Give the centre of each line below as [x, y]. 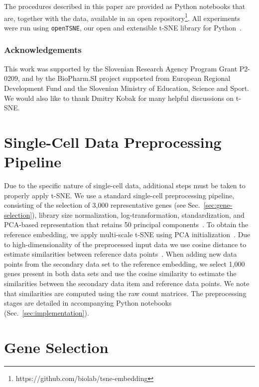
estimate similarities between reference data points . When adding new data [121, 254]
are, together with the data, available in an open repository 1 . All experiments [122, 17]
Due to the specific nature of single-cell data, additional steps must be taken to [125, 185]
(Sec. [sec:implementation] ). [47, 312]
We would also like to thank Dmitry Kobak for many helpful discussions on [119, 98]
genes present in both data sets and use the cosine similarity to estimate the [120, 273]
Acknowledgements [43, 50]
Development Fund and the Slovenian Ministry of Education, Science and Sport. [127, 88]
